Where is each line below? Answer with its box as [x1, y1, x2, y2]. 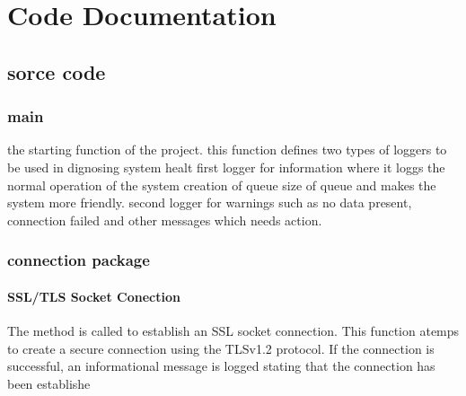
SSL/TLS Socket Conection [7, 286, 180, 305]
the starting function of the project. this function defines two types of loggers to [7, 140, 447, 159]
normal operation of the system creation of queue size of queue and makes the [7, 175, 436, 194]
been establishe [7, 374, 91, 392]
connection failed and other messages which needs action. [7, 210, 322, 229]
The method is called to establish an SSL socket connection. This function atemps [7, 321, 460, 339]
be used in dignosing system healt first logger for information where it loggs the [7, 157, 445, 176]
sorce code [7, 57, 106, 85]
